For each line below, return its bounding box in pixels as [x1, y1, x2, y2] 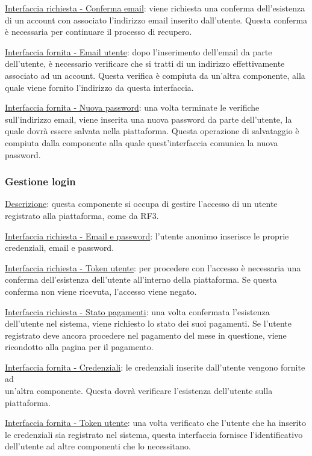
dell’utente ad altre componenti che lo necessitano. [5, 440, 191, 452]
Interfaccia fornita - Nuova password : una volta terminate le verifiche [5, 101, 260, 114]
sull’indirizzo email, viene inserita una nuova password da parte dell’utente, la [5, 112, 292, 125]
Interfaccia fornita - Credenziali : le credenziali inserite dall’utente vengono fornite [5, 360, 305, 373]
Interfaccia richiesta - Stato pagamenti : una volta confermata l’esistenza [5, 305, 270, 318]
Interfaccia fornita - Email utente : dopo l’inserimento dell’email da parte [5, 45, 272, 58]
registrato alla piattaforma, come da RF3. [5, 209, 159, 221]
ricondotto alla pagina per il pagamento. [5, 340, 154, 353]
